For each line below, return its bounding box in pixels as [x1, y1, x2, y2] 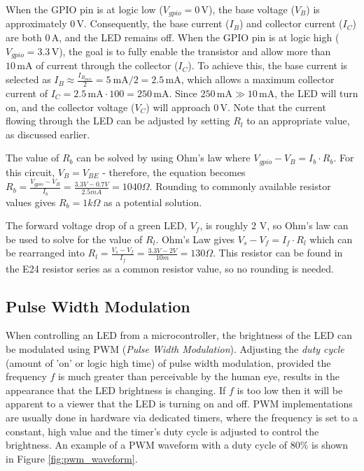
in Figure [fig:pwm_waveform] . [6, 451, 138, 465]
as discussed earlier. [6, 126, 90, 141]
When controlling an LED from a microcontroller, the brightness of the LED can [6, 328, 353, 342]
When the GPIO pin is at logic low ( [6, 2, 163, 16]
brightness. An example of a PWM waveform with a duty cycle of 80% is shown [6, 437, 348, 452]
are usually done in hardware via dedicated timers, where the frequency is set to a [6, 410, 358, 424]
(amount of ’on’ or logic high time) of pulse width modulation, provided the [6, 355, 331, 370]
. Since [169, 85, 197, 100]
